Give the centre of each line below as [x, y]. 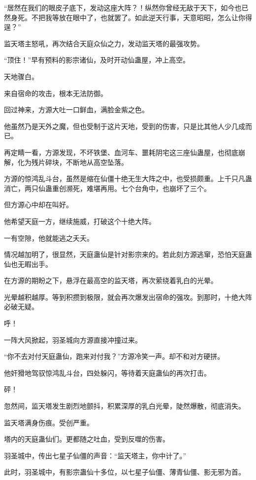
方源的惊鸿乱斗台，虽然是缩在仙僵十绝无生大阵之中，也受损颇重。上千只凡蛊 [128, 178]
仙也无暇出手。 [28, 264]
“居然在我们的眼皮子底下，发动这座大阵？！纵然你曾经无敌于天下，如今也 [123, 7]
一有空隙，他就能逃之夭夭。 [49, 238]
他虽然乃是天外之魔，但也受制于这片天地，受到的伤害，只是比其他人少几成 [125, 126]
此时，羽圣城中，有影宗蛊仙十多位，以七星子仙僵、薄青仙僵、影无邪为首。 [125, 472]
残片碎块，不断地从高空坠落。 [80, 162]
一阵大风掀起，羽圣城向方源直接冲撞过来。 [73, 339]
